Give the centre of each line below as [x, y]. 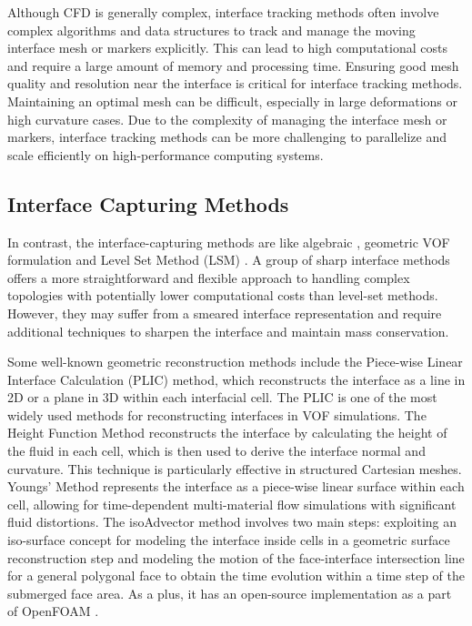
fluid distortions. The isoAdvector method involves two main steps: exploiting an [232, 522]
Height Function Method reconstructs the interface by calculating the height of [227, 433]
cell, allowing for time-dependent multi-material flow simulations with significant [232, 504]
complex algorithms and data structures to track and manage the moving [211, 30]
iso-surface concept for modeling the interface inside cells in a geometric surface [229, 540]
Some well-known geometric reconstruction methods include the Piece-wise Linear [235, 362]
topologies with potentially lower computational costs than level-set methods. [223, 295]
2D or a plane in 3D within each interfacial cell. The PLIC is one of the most [222, 397]
